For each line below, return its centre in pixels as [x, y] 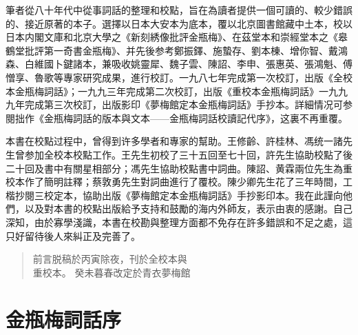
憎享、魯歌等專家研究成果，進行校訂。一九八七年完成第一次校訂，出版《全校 [179, 77]
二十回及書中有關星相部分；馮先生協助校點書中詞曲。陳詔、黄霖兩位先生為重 [179, 168]
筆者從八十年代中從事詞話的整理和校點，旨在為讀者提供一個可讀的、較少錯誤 [179, 10]
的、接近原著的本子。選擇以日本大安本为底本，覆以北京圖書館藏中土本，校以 [179, 23]
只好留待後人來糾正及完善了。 [73, 235]
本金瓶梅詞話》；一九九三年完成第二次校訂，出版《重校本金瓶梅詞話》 [162, 91]
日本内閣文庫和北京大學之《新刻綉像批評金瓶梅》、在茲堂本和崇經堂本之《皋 [177, 37]
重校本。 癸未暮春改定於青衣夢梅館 [112, 272]
